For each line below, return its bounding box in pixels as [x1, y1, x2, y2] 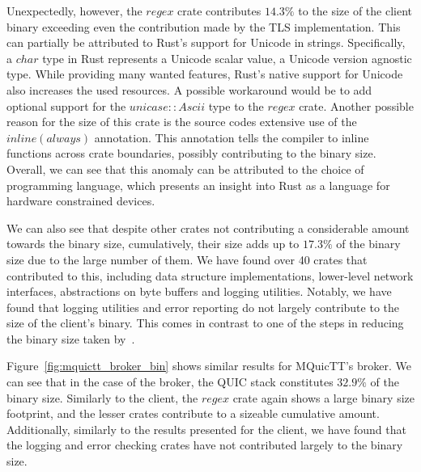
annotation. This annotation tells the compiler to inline [94, 129, 369, 145]
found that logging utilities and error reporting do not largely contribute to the [6, 298, 399, 315]
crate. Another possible [299, 97, 414, 114]
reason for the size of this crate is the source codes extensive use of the [6, 113, 357, 130]
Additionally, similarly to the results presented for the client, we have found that [6, 420, 406, 437]
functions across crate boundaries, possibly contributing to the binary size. [6, 145, 376, 162]
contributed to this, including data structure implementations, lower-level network [6, 267, 414, 284]
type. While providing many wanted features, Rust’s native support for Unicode [6, 65, 403, 82]
